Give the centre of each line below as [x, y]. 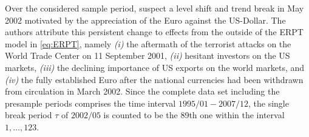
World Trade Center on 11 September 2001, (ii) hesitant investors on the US [148, 55]
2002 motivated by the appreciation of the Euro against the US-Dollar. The [145, 20]
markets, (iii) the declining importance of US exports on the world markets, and [155, 67]
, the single [269, 103]
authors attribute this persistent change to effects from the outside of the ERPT [154, 32]
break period [29, 115]
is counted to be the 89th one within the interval [194, 115]
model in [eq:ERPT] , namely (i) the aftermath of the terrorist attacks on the [148, 43]
